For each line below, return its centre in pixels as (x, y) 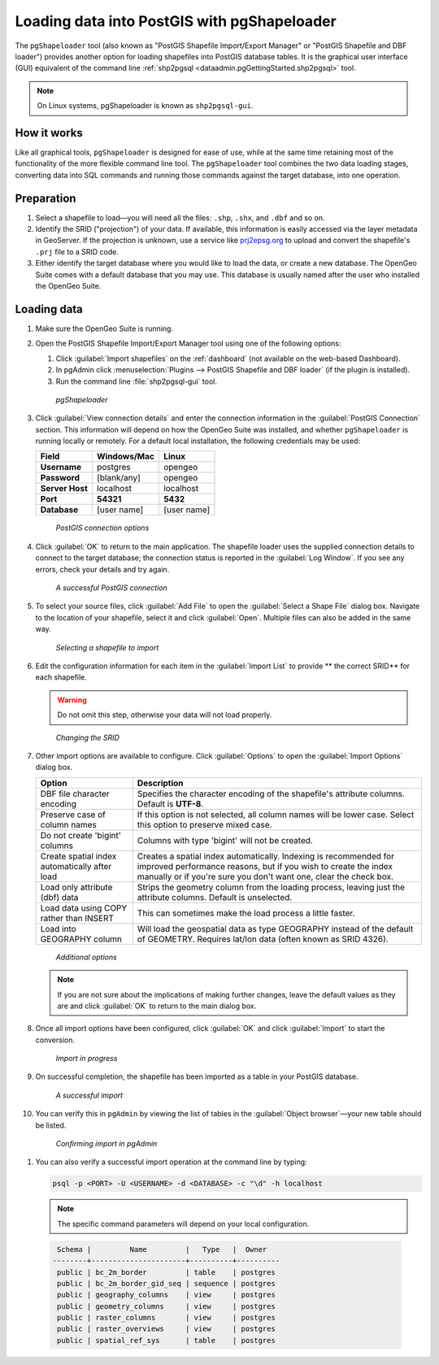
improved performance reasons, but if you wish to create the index (265, 866)
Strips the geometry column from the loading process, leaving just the (271, 887)
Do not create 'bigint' (81, 835)
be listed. (51, 1125)
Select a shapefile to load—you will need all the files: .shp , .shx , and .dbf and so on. (180, 217)
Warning (72, 700)
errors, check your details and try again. (102, 569)
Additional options (86, 957)
